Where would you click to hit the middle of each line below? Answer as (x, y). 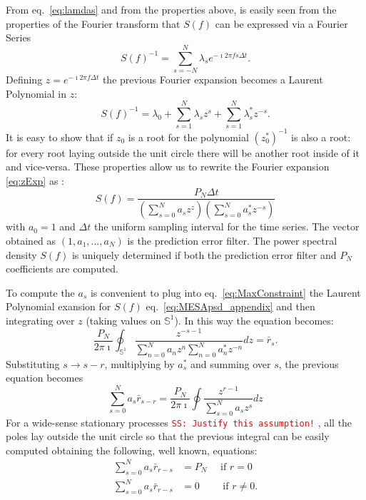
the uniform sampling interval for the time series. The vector (227, 226)
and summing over (231, 363)
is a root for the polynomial (188, 137)
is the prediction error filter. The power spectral (232, 240)
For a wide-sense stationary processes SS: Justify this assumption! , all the (179, 422)
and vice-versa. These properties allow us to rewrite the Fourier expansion (168, 167)
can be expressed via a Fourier (281, 23)
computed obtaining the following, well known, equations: (132, 450)
